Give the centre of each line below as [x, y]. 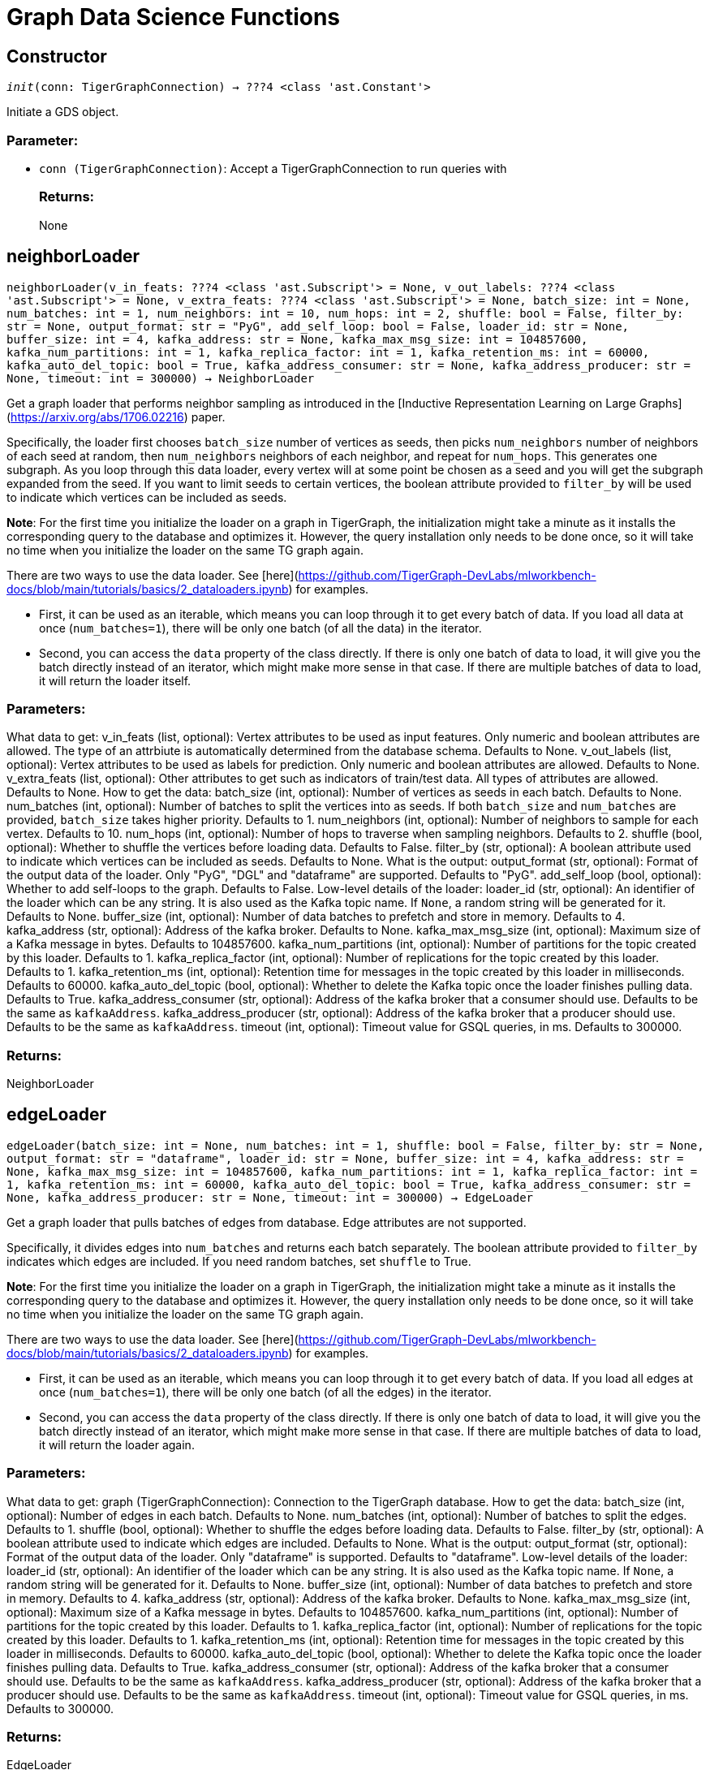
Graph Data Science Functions [174, 17]
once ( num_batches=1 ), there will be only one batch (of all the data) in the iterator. [260, 628]
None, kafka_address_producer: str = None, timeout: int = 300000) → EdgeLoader [270, 1197]
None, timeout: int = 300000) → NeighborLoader [161, 378]
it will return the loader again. [117, 1444]
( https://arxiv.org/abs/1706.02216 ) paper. [116, 417]
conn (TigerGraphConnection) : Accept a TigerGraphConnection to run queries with [273, 168]
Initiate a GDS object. [63, 112]
